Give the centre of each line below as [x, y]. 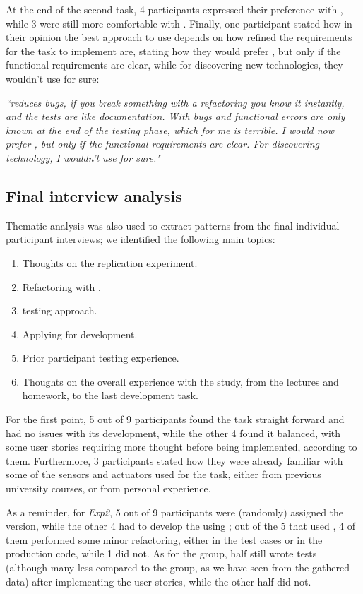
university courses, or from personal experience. [108, 488]
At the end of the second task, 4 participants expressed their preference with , [174, 9]
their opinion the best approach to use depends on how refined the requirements [179, 37]
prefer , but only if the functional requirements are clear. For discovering [162, 144]
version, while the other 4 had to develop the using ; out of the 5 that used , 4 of [180, 526]
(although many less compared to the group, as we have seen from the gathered [178, 568]
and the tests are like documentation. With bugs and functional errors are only [175, 116]
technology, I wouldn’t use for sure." [83, 157]
